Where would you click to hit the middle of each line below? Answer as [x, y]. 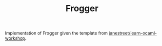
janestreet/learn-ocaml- [133, 33]
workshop [15, 38]
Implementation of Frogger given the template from [57, 33]
